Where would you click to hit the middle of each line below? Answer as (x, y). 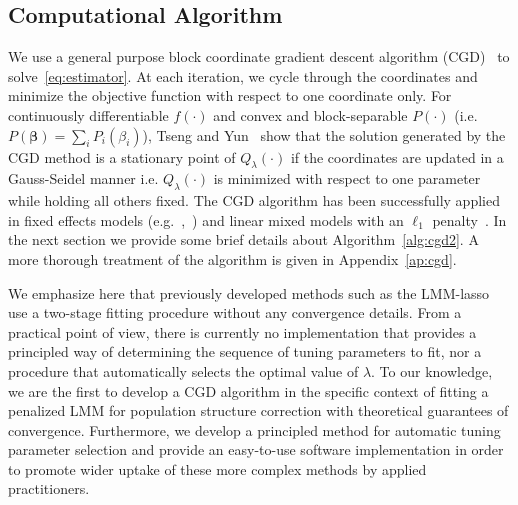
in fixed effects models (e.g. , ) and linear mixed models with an (206, 219)
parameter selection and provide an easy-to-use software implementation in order (256, 449)
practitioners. (49, 488)
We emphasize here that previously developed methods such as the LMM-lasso (249, 292)
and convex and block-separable (310, 114)
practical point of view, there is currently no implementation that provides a (242, 331)
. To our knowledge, (432, 370)
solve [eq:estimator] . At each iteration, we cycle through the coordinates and (243, 75)
